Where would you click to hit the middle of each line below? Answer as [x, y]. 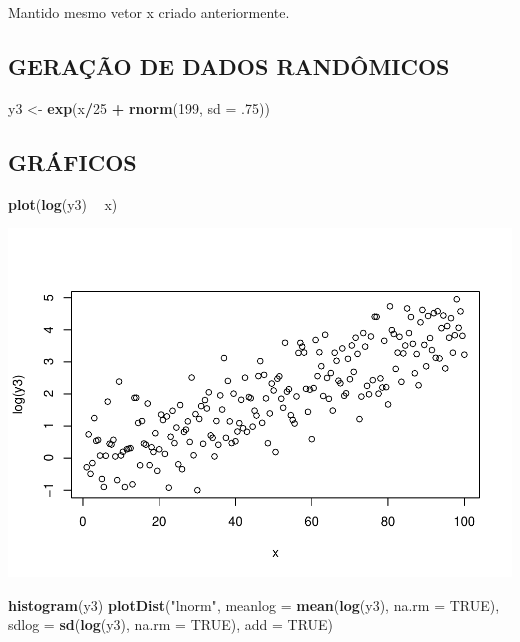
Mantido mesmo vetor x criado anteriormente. [149, 12]
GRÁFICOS [72, 161]
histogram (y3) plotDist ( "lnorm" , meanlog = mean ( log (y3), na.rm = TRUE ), [254, 604]
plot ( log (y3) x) [63, 203]
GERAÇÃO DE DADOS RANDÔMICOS [229, 65]
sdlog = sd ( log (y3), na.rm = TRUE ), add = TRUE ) [171, 624]
